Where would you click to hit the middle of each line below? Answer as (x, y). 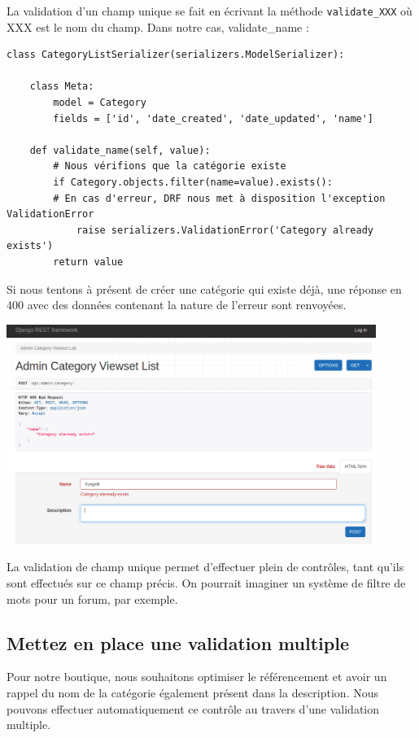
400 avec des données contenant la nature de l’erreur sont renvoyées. (177, 305)
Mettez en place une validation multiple (178, 642)
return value (88, 262)
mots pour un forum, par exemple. (92, 598)
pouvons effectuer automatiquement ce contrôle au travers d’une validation (193, 708)
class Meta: (62, 87)
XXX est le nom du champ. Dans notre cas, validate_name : (158, 26)
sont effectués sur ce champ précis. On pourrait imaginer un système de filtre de (206, 582)
